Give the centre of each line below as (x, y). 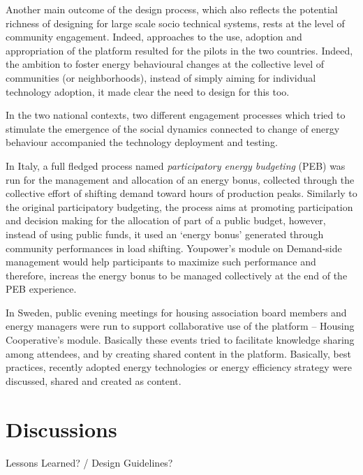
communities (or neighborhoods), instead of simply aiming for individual (161, 77)
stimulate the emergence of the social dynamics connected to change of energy (173, 128)
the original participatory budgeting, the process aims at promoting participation (179, 206)
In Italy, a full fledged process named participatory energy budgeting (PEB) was (176, 165)
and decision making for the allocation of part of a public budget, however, (166, 220)
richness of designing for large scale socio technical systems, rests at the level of (175, 23)
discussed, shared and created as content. (94, 380)
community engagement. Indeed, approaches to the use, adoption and (154, 37)
